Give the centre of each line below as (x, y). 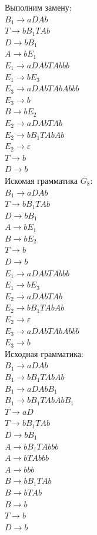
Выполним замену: (38, 7)
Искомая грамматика (41, 180)
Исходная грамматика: (44, 353)
